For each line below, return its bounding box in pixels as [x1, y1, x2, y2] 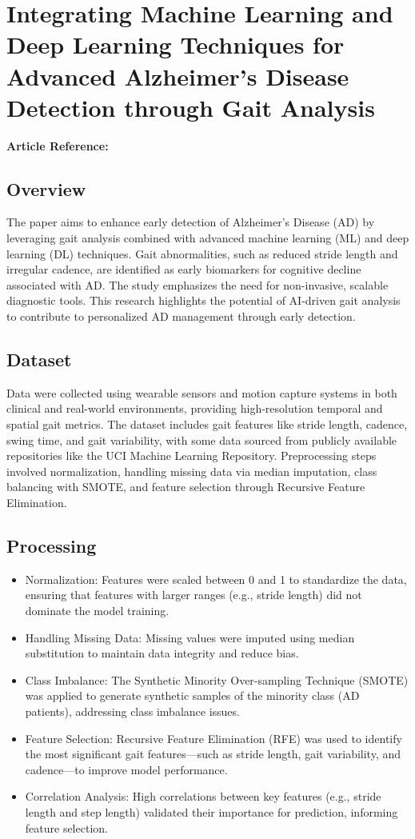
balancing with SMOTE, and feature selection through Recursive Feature [6, 478, 365, 495]
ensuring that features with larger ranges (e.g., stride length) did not [25, 586, 362, 603]
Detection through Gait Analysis [6, 90, 375, 123]
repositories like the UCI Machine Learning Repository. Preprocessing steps [6, 447, 377, 464]
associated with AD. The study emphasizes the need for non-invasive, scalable [6, 276, 389, 293]
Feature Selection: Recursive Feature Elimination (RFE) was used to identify [25, 729, 402, 746]
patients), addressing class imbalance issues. [25, 702, 240, 719]
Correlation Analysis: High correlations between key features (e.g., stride [25, 788, 381, 805]
